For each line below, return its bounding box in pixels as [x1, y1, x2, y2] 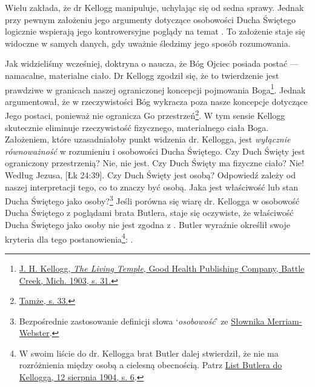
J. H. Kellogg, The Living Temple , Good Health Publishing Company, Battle [19, 261, 305, 274]
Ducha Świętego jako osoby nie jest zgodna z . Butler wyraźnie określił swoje [5, 218, 290, 231]
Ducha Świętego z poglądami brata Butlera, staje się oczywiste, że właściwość [5, 206, 294, 219]
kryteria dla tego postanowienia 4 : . [5, 231, 133, 245]
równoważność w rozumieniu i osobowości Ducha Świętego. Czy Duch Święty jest [5, 144, 305, 157]
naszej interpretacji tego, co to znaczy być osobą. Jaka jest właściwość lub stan [5, 180, 299, 193]
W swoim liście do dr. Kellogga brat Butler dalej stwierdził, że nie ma [19, 346, 279, 359]
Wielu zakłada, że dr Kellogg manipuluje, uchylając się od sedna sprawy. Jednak [5, 1, 304, 13]
